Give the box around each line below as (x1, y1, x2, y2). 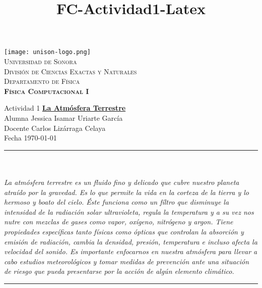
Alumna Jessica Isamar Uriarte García (4, 113, 123, 123)
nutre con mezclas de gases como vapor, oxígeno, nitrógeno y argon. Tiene (4, 216, 233, 227)
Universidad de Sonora (4, 56, 77, 67)
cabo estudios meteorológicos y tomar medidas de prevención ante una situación (4, 256, 249, 266)
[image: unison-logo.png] (4, 49, 91, 56)
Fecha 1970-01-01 (4, 132, 57, 143)
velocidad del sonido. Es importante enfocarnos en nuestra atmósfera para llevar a (4, 246, 257, 257)
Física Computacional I (4, 85, 89, 96)
